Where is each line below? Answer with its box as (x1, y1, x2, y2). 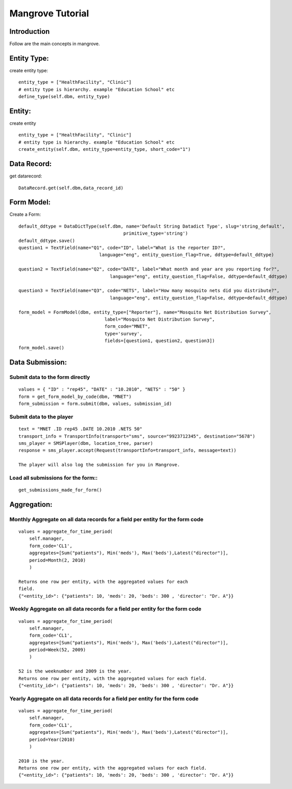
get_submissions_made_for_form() (18, 487, 102, 493)
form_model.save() (18, 345, 65, 351)
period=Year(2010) (29, 736, 76, 742)
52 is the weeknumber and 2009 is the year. (18, 668, 132, 674)
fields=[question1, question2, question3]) (104, 338, 215, 344)
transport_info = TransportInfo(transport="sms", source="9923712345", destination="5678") (18, 433, 255, 439)
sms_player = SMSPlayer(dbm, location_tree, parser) (18, 440, 153, 446)
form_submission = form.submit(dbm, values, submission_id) (18, 401, 172, 407)
